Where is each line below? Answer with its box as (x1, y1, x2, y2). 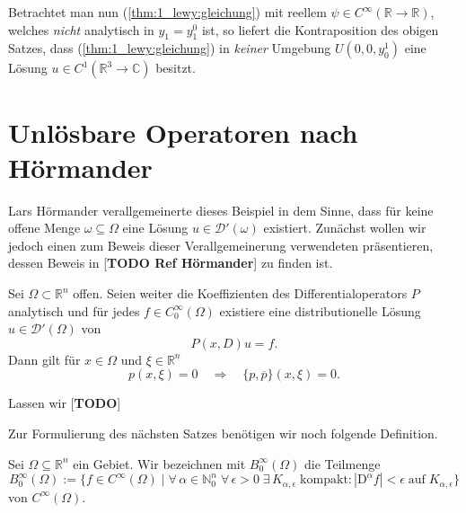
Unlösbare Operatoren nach (8, 113, 358, 150)
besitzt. (155, 58, 196, 77)
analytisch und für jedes (8, 301, 140, 320)
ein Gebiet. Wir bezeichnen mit (73, 454, 246, 473)
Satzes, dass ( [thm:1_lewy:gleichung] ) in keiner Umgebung (8, 39, 331, 57)
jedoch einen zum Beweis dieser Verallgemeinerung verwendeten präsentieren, (8, 235, 434, 254)
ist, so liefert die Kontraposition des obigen (201, 20, 439, 39)
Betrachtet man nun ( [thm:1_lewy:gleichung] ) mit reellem (8, 3, 327, 21)
